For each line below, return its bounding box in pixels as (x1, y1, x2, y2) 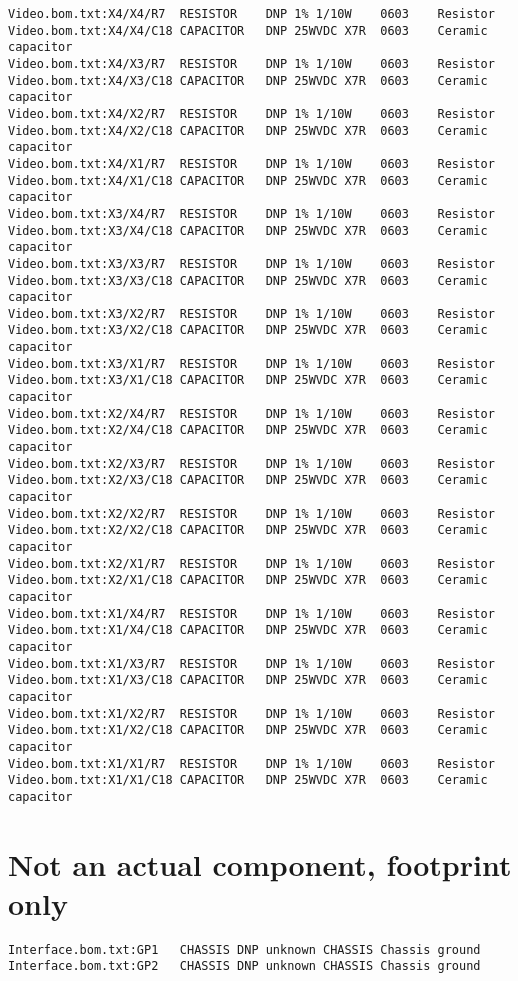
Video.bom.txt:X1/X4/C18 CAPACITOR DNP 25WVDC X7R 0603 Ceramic (8, 623, 488, 638)
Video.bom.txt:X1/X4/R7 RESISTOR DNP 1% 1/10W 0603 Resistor (8, 606, 495, 621)
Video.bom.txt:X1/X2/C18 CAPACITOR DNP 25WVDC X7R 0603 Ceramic (8, 723, 488, 738)
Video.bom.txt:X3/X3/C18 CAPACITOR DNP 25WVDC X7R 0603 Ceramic (8, 273, 488, 288)
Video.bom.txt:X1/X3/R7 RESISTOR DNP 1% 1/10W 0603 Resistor (8, 656, 495, 671)
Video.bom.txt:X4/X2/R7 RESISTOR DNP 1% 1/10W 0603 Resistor (8, 106, 495, 121)
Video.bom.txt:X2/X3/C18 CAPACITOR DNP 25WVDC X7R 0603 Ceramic (8, 473, 488, 488)
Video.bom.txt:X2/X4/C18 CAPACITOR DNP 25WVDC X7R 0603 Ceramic (8, 423, 488, 438)
